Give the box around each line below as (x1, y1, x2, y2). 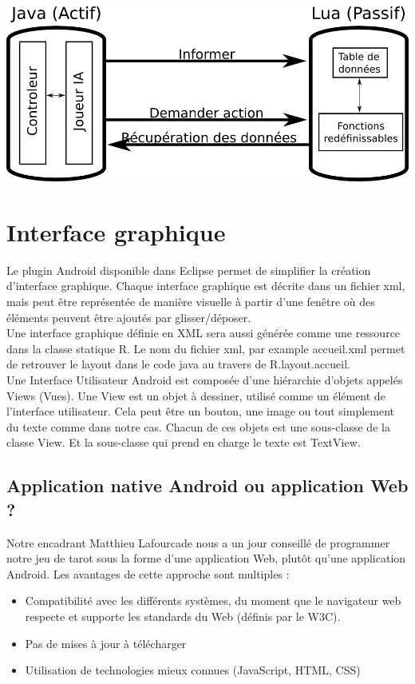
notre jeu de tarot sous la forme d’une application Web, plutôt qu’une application (6, 550, 406, 567)
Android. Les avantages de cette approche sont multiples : (6, 565, 290, 582)
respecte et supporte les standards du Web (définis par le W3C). (25, 607, 341, 624)
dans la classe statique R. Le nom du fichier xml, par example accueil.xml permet (6, 340, 405, 356)
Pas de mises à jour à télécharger (25, 634, 187, 651)
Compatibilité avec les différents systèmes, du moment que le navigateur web (25, 592, 401, 609)
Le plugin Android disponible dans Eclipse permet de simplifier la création (6, 261, 371, 278)
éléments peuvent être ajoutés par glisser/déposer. (6, 308, 251, 325)
